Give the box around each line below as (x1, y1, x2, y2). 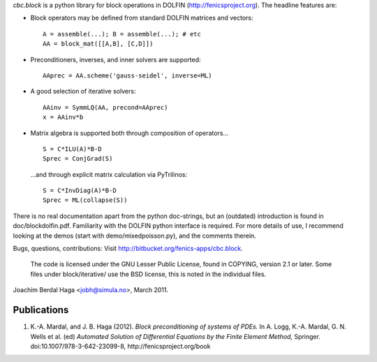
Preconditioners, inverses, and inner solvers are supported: (30, 55, 202, 64)
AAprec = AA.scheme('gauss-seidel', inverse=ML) (43, 71, 212, 80)
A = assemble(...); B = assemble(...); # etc (43, 30, 202, 38)
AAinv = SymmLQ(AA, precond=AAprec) (43, 103, 168, 111)
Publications (13, 304, 69, 316)
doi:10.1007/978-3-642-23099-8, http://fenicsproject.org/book (30, 342, 211, 350)
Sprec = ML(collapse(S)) (43, 196, 128, 204)
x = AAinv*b (43, 113, 84, 122)
